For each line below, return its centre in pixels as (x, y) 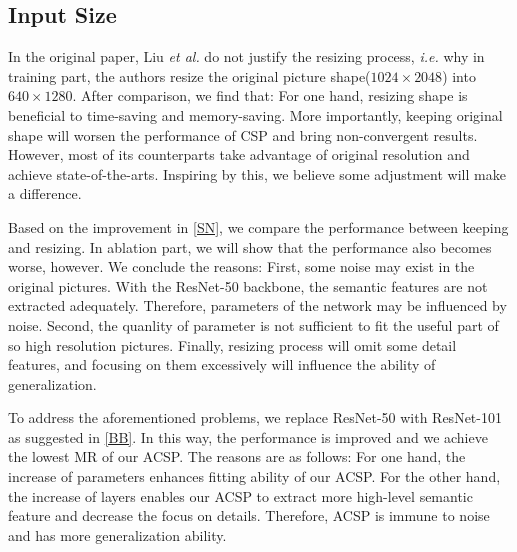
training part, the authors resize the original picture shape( (189, 75)
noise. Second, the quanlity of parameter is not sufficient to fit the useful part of (253, 324)
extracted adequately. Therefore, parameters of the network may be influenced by (257, 305)
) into (459, 75)
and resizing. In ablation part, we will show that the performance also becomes (250, 246)
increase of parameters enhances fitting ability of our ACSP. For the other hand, (254, 476)
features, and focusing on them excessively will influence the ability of (222, 364)
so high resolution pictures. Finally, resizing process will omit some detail (232, 344)
